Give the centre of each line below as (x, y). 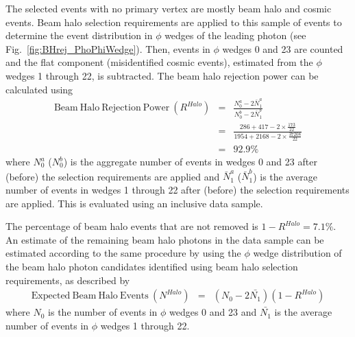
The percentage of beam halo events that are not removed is (132, 226)
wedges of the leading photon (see (235, 35)
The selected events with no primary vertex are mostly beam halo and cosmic (169, 8)
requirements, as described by (68, 280)
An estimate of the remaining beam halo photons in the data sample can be (165, 239)
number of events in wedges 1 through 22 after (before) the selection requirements (177, 189)
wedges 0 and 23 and (213, 312)
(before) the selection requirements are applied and (113, 176)
